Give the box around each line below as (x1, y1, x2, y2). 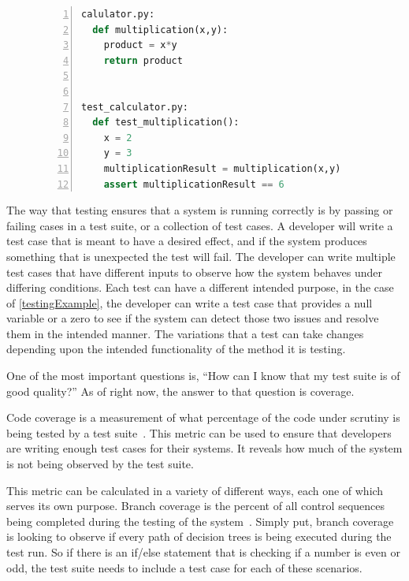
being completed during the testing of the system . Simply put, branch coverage (6, 512, 394, 529)
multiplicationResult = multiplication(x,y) (103, 162, 341, 174)
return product (103, 54, 183, 66)
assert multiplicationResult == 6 (103, 178, 284, 190)
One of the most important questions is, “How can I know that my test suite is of (6, 367, 400, 384)
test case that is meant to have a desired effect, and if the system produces (6, 233, 367, 249)
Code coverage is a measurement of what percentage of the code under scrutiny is (6, 409, 400, 426)
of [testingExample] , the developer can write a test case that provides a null (6, 294, 373, 311)
